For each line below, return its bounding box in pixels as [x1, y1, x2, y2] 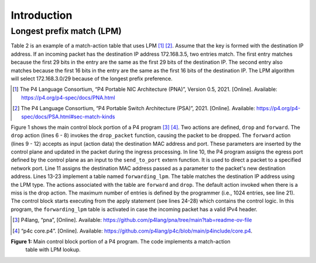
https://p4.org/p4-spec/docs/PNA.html [21, 94, 115, 101]
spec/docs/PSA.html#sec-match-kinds [21, 113, 115, 120]
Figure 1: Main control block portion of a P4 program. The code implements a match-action [11, 238, 231, 245]
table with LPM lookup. [25, 246, 81, 253]
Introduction [11, 9, 73, 22]
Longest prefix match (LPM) [11, 26, 122, 36]
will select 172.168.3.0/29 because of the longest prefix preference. [11, 75, 173, 82]
